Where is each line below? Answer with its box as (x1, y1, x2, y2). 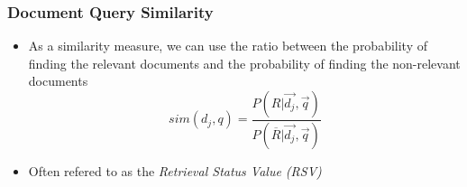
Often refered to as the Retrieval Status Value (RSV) (28, 161, 322, 180)
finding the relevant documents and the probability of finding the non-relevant (28, 53, 461, 72)
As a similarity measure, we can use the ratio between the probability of (28, 36, 427, 55)
